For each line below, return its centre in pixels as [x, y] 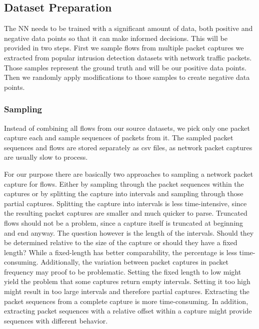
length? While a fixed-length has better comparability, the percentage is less [120, 252]
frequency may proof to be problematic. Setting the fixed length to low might [123, 271]
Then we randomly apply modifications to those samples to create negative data [127, 77]
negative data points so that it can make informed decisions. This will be [116, 38]
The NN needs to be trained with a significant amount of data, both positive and [128, 28]
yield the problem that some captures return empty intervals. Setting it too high [127, 281]
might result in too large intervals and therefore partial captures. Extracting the [127, 291]
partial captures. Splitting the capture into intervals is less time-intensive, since [125, 203]
